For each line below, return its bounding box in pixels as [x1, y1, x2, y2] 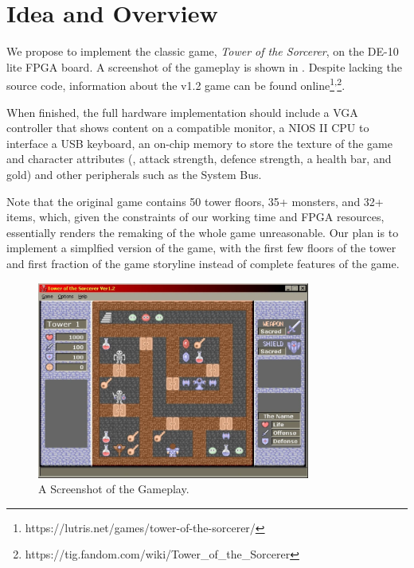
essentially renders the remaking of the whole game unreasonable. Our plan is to [6, 224, 399, 240]
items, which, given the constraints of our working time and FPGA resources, [6, 208, 385, 225]
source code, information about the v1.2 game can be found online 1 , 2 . [6, 75, 346, 93]
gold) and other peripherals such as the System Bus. [6, 165, 262, 182]
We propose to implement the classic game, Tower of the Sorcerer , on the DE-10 [6, 43, 399, 60]
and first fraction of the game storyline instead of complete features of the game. [6, 255, 400, 271]
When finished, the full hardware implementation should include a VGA [6, 103, 358, 120]
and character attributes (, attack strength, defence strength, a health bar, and [6, 150, 392, 167]
